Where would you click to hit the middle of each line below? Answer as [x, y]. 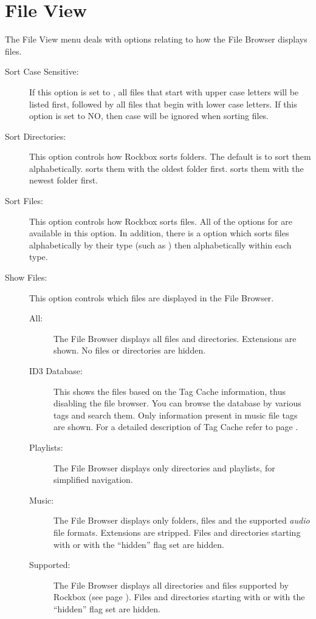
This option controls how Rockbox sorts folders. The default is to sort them [170, 156]
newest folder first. [64, 180]
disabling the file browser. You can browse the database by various [177, 403]
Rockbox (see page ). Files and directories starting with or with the [179, 597]
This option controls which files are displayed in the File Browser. [152, 297]
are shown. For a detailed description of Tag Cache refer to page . [176, 427]
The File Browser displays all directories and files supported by [171, 585]
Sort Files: [24, 201]
